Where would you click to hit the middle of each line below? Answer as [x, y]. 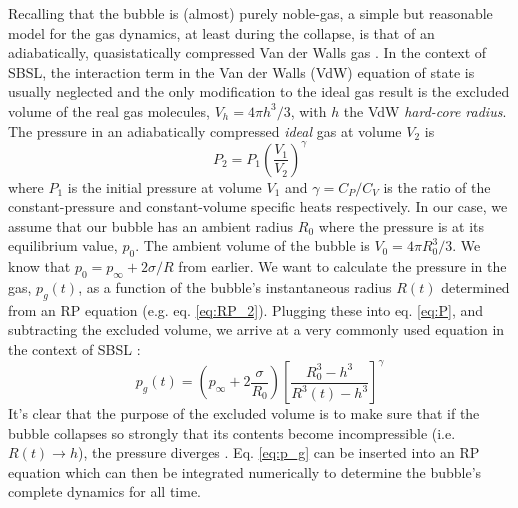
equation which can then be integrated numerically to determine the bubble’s [245, 471]
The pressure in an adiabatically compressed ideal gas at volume [205, 130]
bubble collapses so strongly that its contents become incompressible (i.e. [232, 432]
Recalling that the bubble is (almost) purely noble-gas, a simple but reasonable [250, 13]
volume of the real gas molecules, [109, 110]
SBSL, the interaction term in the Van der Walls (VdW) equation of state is [241, 71]
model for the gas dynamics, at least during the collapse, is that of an [221, 32]
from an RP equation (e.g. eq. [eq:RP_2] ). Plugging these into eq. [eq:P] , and [246, 309]
